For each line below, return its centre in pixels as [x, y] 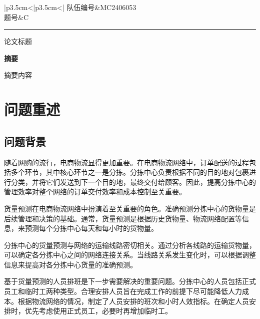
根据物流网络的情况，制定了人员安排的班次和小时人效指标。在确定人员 [133, 301]
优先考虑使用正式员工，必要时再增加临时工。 [98, 311]
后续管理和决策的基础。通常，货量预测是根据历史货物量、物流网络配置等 [123, 218]
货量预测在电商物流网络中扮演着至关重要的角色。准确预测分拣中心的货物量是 [130, 208]
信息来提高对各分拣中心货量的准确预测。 [70, 264]
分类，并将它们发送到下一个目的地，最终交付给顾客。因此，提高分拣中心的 [133, 182]
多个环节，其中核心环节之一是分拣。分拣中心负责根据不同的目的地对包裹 [130, 172]
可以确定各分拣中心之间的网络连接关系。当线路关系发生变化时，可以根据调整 [130, 255]
